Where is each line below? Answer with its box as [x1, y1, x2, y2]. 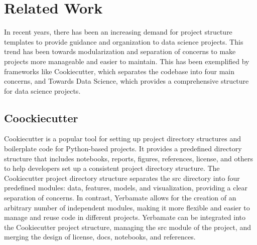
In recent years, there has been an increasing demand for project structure [4, 27, 232, 37]
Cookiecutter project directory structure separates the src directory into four [4, 172, 240, 183]
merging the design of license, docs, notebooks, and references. [4, 231, 196, 242]
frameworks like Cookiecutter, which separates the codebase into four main [4, 66, 234, 76]
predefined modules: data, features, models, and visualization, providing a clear [4, 182, 248, 193]
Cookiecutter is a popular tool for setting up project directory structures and [4, 133, 241, 144]
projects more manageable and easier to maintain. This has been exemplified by [4, 56, 249, 66]
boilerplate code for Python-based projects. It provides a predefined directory [4, 143, 242, 154]
